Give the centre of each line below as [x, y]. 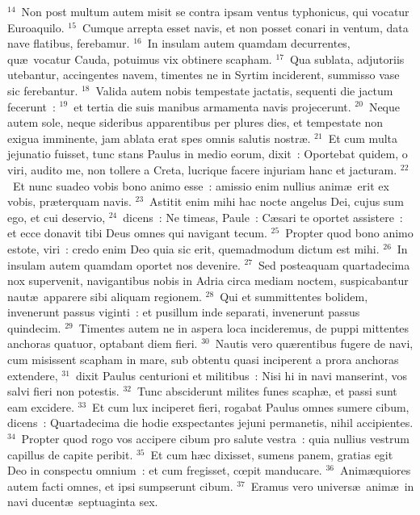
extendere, [33, 375]
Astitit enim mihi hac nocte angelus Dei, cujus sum [277, 201]
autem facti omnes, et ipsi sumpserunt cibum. [120, 486]
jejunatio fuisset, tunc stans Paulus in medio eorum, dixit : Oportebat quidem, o [208, 154]
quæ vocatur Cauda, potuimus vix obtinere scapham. [140, 59]
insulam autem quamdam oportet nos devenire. [124, 264]
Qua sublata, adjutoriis [347, 59]
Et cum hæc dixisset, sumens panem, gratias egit [272, 454]
